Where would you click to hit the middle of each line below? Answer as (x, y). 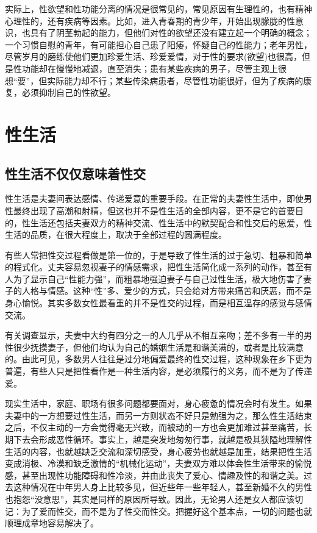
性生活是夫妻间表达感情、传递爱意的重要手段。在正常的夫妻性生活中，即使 (154, 199)
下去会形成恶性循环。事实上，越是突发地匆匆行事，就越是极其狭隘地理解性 (162, 439)
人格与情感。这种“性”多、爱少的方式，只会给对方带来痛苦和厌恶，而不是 (167, 291)
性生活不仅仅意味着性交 (75, 173)
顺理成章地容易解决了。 (52, 523)
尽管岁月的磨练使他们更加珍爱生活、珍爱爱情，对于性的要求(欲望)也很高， (153, 56)
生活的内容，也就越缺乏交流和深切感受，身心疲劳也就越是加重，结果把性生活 (158, 451)
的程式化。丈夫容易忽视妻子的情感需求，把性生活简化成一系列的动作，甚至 (154, 267)
